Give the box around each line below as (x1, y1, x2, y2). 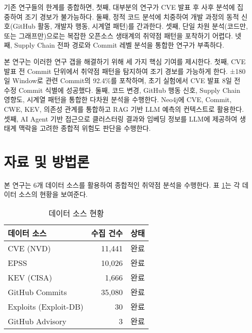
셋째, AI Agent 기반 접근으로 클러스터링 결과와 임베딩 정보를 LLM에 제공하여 (4, 113, 237, 123)
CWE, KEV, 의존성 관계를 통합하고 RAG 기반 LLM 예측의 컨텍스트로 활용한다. (4, 104, 244, 114)
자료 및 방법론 (4, 151, 90, 171)
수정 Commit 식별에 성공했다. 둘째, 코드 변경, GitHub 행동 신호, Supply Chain (4, 85, 240, 95)
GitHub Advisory (8, 315, 67, 327)
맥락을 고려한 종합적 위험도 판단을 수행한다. (18, 123, 151, 133)
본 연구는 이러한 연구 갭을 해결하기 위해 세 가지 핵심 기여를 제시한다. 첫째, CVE (4, 56, 246, 66)
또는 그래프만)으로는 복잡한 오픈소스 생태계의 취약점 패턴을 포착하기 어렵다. (4, 30, 233, 40)
